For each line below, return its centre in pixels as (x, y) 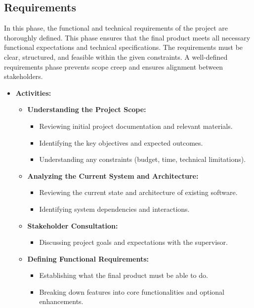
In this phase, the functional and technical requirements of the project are (116, 28)
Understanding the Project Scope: (87, 109)
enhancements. (61, 301)
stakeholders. (23, 76)
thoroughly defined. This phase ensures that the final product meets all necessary (127, 37)
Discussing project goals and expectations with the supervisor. (133, 242)
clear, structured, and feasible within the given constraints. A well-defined (116, 57)
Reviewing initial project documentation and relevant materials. (136, 126)
